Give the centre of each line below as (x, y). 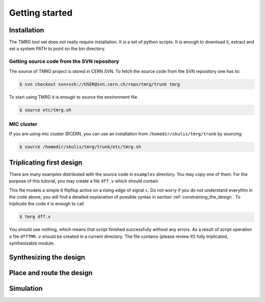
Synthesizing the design (47, 257)
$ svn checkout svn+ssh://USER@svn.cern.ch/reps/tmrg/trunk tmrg (100, 84)
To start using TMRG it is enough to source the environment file (73, 97)
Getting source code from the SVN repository (64, 61)
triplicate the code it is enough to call (47, 204)
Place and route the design (51, 273)
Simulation (26, 289)
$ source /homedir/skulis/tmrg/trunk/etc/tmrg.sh (80, 147)
